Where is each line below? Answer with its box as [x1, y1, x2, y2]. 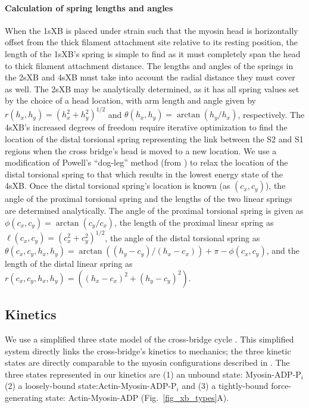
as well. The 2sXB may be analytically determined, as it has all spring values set [5, 82, 299, 95]
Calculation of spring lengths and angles [5, 1, 173, 14]
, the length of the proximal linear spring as [114, 216, 274, 228]
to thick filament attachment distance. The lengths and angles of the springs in [5, 59, 294, 71]
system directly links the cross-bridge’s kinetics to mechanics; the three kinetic [5, 344, 291, 357]
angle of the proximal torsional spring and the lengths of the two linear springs [5, 192, 292, 205]
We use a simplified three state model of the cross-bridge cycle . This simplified [5, 332, 294, 345]
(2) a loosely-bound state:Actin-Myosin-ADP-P [5, 379, 177, 392]
